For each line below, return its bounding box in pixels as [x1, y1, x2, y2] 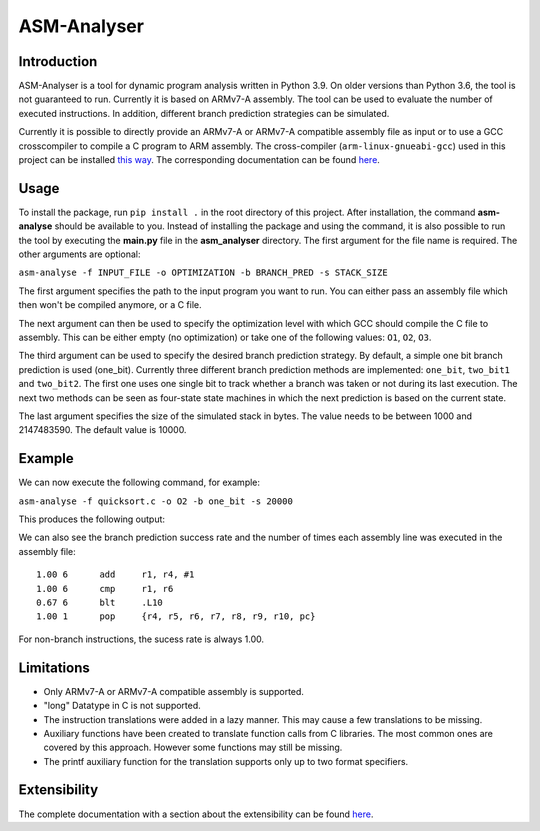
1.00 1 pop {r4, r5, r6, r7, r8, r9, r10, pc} [36, 611, 316, 622]
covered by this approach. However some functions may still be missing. [43, 741, 343, 754]
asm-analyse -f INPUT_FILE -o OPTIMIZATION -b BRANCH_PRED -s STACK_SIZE [18, 267, 389, 279]
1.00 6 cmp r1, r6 [36, 583, 174, 594]
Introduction [18, 53, 98, 70]
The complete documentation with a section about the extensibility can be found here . [18, 808, 374, 820]
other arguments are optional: [18, 248, 141, 260]
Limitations [18, 659, 90, 676]
